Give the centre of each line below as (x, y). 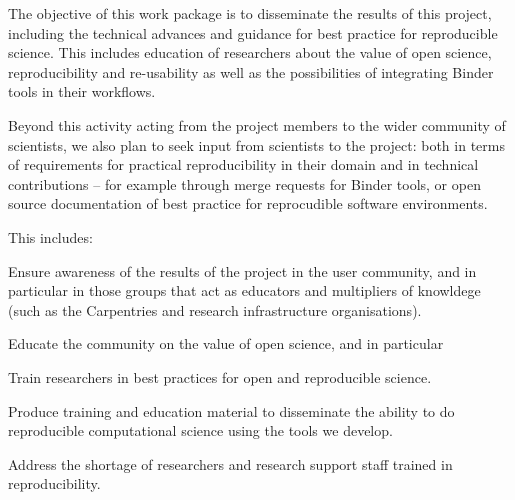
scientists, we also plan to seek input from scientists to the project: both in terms (256, 144)
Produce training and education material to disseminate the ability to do (231, 410)
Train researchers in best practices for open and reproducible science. (220, 376)
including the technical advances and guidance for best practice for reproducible (253, 32)
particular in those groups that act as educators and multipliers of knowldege (244, 290)
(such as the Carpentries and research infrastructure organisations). (215, 309)
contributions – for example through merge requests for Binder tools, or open (244, 183)
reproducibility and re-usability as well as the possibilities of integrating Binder (251, 71)
